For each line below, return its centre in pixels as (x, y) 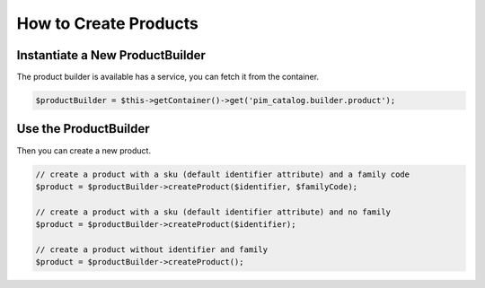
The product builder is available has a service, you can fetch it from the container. (168, 77)
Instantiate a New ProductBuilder (111, 55)
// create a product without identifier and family (152, 249)
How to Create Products (108, 23)
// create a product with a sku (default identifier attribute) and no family (213, 212)
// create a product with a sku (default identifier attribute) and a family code (223, 174)
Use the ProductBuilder (83, 129)
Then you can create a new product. (84, 150)
